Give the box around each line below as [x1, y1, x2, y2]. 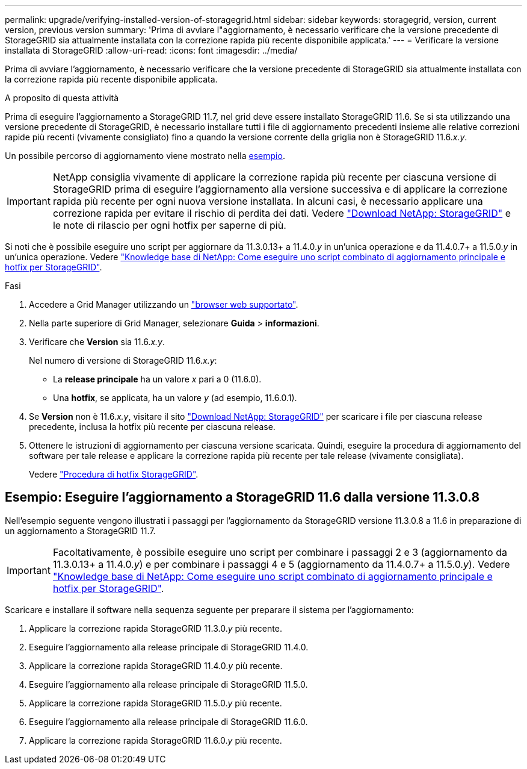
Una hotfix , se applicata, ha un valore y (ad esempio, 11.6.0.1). [53, 393, 297, 403]
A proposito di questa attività [5, 93, 119, 103]
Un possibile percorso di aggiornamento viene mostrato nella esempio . [5, 151, 285, 161]
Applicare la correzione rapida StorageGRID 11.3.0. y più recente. [29, 623, 282, 634]
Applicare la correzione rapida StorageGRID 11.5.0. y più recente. [29, 697, 282, 708]
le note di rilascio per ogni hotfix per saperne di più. [52, 219, 286, 231]
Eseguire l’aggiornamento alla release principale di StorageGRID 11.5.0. [29, 679, 308, 690]
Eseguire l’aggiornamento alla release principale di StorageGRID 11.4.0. [29, 641, 309, 652]
